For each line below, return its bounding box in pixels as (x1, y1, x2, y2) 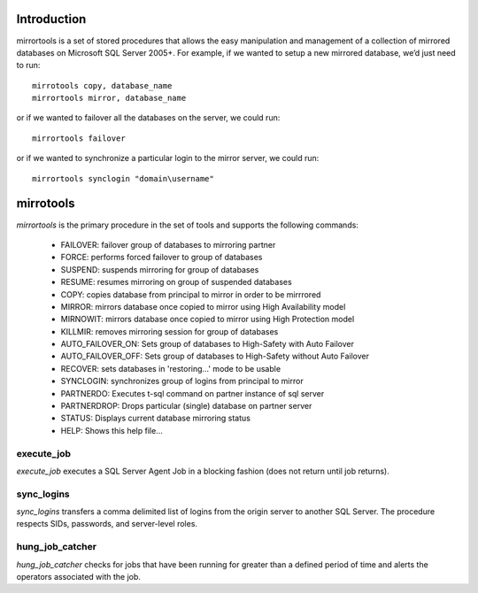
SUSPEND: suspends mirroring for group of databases (60, 264, 259, 274)
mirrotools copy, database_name (32, 81, 173, 90)
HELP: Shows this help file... (60, 425, 163, 435)
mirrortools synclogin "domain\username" (32, 173, 214, 183)
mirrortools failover (32, 133, 126, 143)
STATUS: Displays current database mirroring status (60, 412, 251, 424)
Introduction (16, 12, 87, 27)
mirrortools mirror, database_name (32, 93, 187, 104)
